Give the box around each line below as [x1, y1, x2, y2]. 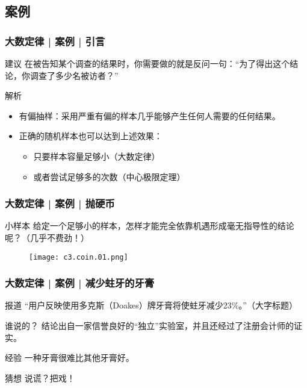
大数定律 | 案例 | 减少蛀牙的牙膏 [5, 275, 155, 290]
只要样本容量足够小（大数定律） [33, 149, 160, 162]
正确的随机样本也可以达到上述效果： [19, 130, 163, 142]
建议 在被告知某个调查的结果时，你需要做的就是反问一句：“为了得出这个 [5, 57, 290, 69]
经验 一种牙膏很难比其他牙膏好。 [5, 351, 134, 364]
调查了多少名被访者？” [29, 69, 119, 81]
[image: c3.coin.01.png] [29, 252, 128, 261]
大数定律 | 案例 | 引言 [5, 33, 105, 48]
